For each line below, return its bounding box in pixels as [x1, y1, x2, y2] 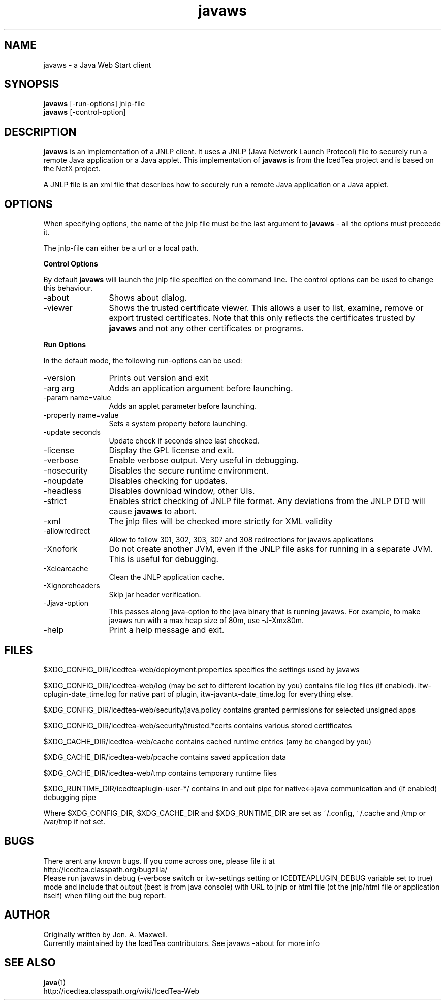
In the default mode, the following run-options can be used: [43, 356, 242, 365]
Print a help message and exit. [109, 625, 225, 635]
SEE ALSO [4, 956, 56, 969]
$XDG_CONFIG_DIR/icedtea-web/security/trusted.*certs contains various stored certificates [43, 721, 352, 730]
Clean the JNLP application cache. [109, 573, 225, 582]
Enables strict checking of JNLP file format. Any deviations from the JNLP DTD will [109, 496, 425, 507]
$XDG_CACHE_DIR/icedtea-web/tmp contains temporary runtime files [43, 768, 277, 777]
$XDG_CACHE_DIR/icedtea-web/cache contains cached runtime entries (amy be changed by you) [43, 736, 372, 746]
